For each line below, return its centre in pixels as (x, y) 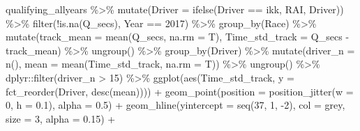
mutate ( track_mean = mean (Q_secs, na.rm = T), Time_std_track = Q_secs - (178, 37)
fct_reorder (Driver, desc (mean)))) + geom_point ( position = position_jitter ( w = (180, 91)
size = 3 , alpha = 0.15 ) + (61, 118)
